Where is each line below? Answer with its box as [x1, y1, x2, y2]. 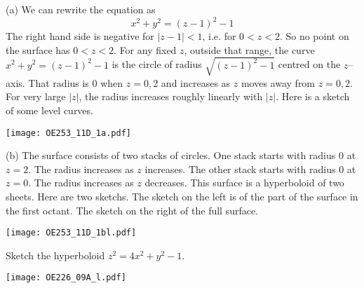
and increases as [161, 75, 231, 90]
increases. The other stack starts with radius [144, 161, 336, 176]
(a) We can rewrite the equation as [6, 2, 156, 16]
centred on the [278, 57, 341, 71]
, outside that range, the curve [184, 42, 315, 57]
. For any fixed [114, 42, 177, 57]
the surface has [6, 42, 70, 57]
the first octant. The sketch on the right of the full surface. [6, 203, 259, 217]
